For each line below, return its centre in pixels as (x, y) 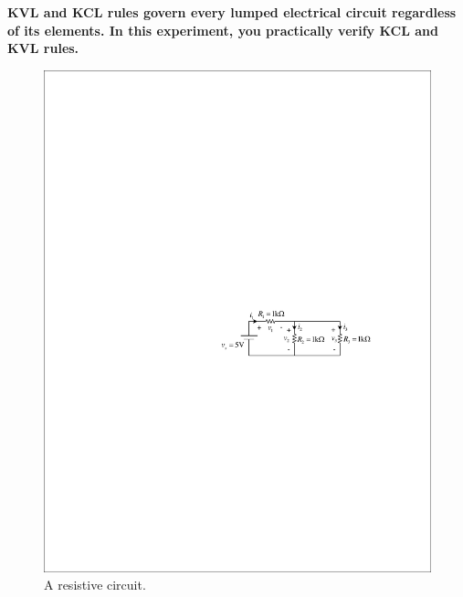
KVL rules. (43, 48)
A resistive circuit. (95, 585)
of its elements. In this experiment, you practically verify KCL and (223, 30)
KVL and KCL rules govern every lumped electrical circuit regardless (232, 12)
